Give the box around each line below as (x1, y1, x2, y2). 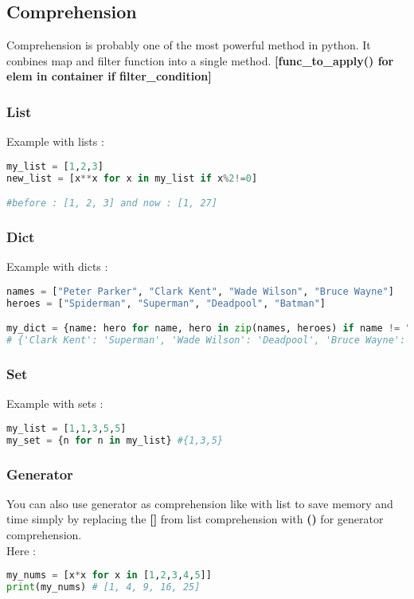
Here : (6, 542, 36, 558)
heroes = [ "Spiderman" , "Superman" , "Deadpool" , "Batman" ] (6, 297, 326, 309)
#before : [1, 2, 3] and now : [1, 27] (6, 198, 217, 209)
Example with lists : (6, 133, 104, 150)
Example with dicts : (6, 258, 108, 275)
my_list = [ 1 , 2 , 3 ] (6, 160, 103, 172)
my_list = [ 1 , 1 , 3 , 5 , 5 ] (6, 422, 127, 434)
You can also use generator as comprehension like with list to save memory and (6, 495, 393, 511)
